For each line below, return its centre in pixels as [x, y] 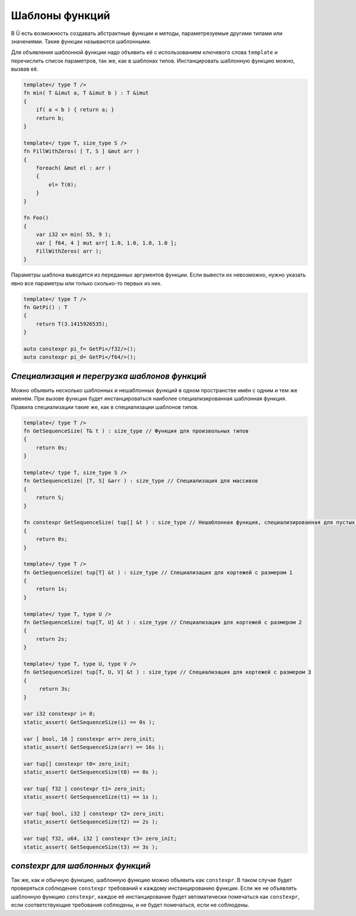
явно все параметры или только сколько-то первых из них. [87, 283]
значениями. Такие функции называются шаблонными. [81, 41]
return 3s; [55, 689]
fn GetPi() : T [45, 307]
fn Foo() [36, 218]
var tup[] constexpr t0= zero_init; [77, 764]
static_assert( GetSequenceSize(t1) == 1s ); [91, 797]
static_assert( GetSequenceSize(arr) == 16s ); [94, 747]
